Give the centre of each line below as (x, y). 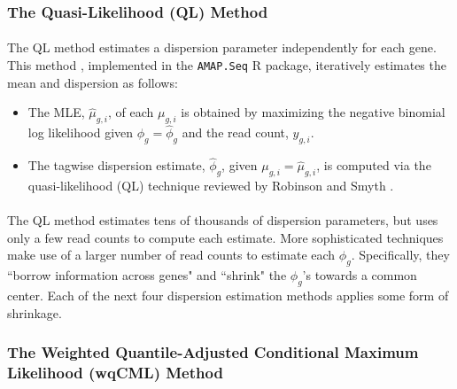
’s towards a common (360, 275)
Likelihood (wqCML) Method (115, 373)
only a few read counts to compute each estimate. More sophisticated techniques (225, 237)
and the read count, (235, 132)
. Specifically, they (400, 255)
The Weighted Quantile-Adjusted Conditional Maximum (213, 352)
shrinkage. (35, 312)
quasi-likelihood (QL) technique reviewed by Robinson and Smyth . (211, 186)
